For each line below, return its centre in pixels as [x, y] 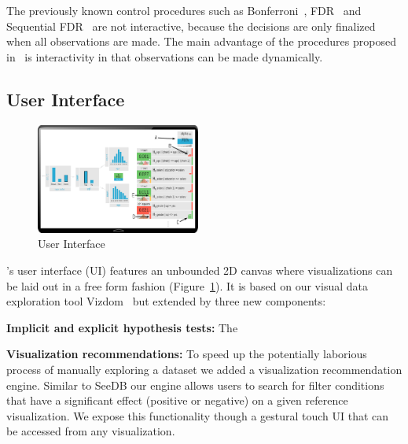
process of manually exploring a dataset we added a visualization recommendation [204, 369]
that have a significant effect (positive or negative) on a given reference [177, 400]
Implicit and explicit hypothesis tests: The [122, 327]
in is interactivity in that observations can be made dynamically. [165, 56]
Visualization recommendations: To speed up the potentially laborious [187, 354]
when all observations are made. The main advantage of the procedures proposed [201, 41]
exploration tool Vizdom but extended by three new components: [166, 301]
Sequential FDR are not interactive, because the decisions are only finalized [191, 26]
